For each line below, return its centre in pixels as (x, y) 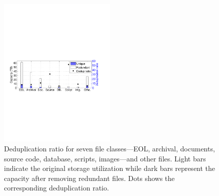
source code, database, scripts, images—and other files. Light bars (105, 158)
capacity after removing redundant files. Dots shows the (89, 178)
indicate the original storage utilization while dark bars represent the (110, 168)
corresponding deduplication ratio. (56, 188)
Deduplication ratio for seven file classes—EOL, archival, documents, (109, 149)
